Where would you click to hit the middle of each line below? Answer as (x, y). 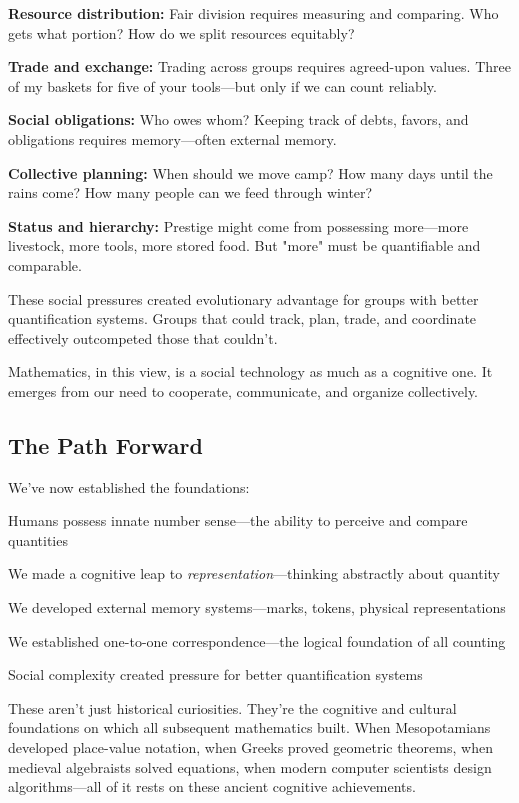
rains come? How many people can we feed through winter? (190, 192)
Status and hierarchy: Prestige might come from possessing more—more (238, 225)
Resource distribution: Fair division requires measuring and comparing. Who (253, 13)
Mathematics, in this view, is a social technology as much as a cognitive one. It (250, 371)
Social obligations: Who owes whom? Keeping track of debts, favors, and (238, 119)
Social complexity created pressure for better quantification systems (215, 674)
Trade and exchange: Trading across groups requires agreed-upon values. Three (259, 66)
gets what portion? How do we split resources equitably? (181, 32)
